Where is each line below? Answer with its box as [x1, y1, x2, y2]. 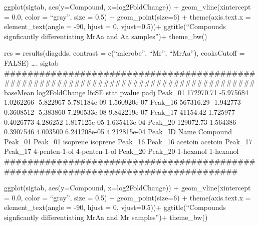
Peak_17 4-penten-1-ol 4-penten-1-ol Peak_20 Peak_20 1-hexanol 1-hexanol [4, 146, 239, 156]
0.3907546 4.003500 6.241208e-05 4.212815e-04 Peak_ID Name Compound [4, 126, 232, 137]
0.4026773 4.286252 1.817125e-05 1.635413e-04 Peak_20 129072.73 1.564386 [4, 116, 236, 127]
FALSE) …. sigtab [4, 57, 59, 68]
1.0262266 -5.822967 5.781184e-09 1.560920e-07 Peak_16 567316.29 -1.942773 [4, 97, 241, 107]
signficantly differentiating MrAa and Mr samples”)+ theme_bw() [4, 211, 208, 222]
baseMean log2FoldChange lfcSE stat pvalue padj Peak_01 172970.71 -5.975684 [4, 87, 248, 97]
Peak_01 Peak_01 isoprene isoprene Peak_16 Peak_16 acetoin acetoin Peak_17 [4, 136, 252, 146]
